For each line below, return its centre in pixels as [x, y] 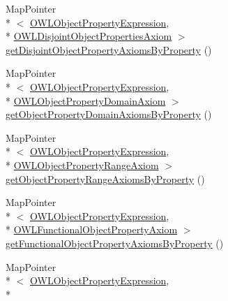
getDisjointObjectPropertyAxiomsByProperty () [109, 49]
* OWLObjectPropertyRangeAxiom [82, 164]
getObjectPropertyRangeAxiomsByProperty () [105, 178]
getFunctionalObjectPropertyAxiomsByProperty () [115, 243]
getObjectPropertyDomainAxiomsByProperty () [109, 114]
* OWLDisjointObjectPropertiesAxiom [89, 36]
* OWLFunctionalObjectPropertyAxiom [92, 229]
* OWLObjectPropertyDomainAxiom [86, 100]
